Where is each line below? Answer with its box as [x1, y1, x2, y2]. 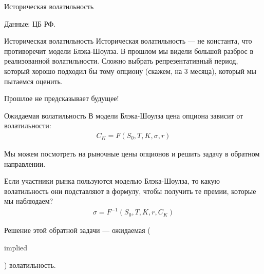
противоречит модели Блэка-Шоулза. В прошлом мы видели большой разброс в [4, 45, 254, 56]
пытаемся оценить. [4, 75, 63, 86]
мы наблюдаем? [4, 195, 53, 206]
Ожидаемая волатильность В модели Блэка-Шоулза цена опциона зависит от [4, 110, 243, 121]
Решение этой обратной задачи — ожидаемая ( [4, 225, 150, 236]
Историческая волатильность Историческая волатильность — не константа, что [4, 35, 252, 46]
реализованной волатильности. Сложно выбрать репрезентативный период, [4, 55, 238, 66]
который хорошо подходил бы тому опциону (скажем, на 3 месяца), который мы [4, 65, 256, 76]
